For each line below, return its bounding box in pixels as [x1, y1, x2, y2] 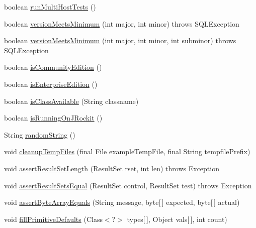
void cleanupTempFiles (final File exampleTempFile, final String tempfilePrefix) [4, 146, 250, 157]
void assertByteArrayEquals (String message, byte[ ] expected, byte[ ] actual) [4, 197, 240, 207]
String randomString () [4, 129, 75, 140]
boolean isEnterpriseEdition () [4, 78, 98, 89]
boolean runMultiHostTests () [4, 2, 96, 12]
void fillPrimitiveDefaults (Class [4, 213, 103, 224]
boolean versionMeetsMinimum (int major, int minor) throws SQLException [4, 18, 239, 29]
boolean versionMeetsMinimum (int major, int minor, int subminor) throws [4, 35, 236, 46]
